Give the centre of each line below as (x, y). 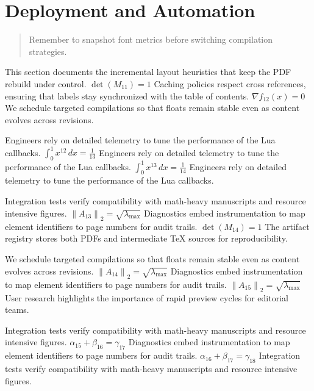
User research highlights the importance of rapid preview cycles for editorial (147, 297)
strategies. (48, 51)
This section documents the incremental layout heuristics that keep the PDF (148, 72)
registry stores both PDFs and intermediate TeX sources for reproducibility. (146, 238)
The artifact (287, 226)
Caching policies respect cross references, (230, 83)
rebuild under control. (46, 83)
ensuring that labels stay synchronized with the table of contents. (127, 95)
